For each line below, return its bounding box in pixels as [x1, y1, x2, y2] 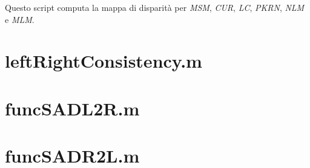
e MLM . [5, 13, 35, 25]
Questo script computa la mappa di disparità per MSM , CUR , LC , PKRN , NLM [5, 1, 305, 13]
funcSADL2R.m [5, 95, 140, 120]
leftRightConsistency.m [5, 48, 202, 73]
